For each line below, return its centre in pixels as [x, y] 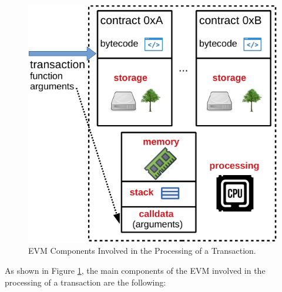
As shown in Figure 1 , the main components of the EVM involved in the [135, 271]
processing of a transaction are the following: [85, 282]
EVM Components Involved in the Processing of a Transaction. [142, 251]
